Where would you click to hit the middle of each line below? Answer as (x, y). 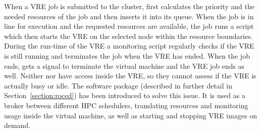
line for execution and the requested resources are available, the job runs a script (129, 26)
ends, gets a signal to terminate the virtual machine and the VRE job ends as (124, 65)
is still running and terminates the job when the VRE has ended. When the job (127, 55)
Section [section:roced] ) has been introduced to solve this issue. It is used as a (125, 95)
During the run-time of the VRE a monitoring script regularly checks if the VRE (129, 46)
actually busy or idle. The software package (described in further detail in (118, 85)
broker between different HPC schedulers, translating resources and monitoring (126, 105)
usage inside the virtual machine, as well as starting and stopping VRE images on (131, 115)
